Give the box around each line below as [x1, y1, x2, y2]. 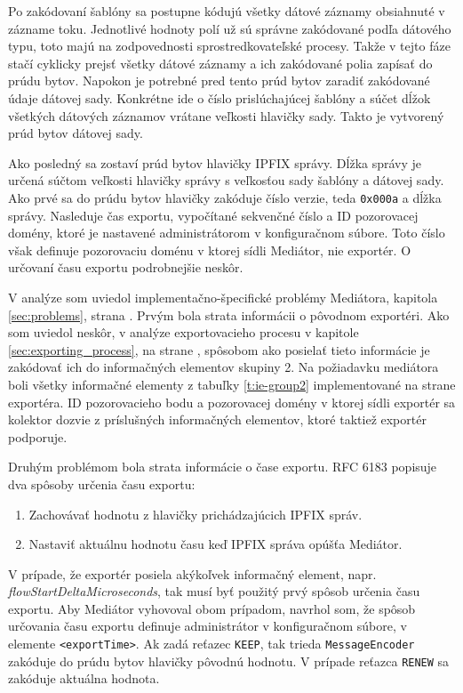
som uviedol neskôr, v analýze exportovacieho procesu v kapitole [8, 323, 359, 342]
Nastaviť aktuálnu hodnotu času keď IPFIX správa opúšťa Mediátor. [28, 535, 403, 553]
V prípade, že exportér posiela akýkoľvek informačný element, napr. [8, 564, 377, 583]
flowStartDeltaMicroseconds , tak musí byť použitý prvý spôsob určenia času [8, 582, 420, 600]
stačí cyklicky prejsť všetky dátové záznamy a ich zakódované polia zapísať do [8, 53, 433, 72]
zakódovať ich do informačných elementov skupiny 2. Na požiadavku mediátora [8, 358, 439, 376]
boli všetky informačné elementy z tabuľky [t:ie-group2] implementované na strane [8, 375, 456, 393]
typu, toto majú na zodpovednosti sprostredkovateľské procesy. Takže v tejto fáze [8, 36, 451, 55]
